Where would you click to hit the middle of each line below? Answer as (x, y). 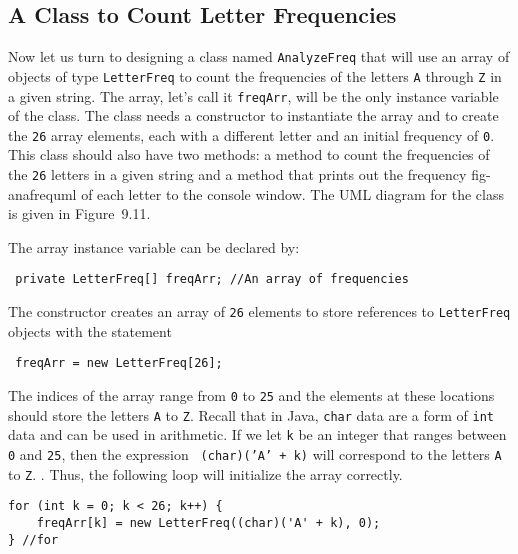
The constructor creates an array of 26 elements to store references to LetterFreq (259, 311)
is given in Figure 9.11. (79, 213)
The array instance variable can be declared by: (154, 246)
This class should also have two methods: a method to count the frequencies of (249, 154)
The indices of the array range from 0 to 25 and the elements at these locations (251, 395)
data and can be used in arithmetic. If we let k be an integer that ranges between (257, 434)
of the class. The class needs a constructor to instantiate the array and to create (253, 115)
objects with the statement (90, 330)
